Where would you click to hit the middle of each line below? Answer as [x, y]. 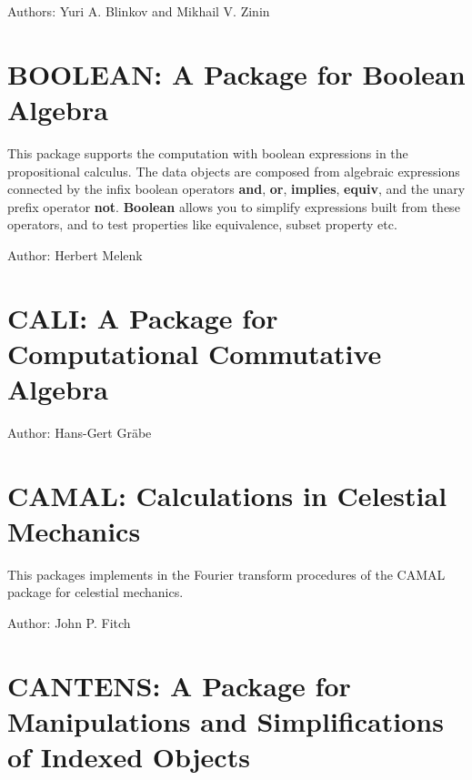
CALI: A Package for [143, 317]
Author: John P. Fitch [69, 623]
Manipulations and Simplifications [226, 721]
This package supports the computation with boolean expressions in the [208, 152]
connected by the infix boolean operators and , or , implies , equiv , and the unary [236, 189]
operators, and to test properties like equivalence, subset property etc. [202, 224]
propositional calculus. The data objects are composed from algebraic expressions [234, 171]
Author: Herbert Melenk [75, 254]
